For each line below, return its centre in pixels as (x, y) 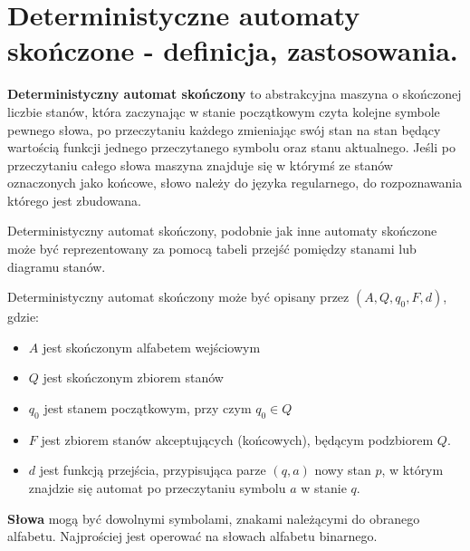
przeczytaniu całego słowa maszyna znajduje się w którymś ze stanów (200, 164)
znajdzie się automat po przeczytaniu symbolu (157, 488)
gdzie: (23, 317)
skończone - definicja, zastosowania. (233, 50)
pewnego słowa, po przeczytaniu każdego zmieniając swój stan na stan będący (224, 129)
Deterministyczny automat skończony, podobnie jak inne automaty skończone (222, 231)
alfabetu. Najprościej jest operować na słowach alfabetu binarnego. (192, 536)
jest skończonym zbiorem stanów (133, 377)
